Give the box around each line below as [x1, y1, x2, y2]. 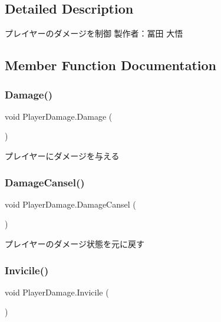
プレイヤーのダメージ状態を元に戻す [5, 237, 144, 249]
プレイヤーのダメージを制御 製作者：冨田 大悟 [5, 27, 183, 40]
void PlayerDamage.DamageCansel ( [5, 198, 136, 210]
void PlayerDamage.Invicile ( [5, 285, 109, 298]
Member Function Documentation [5, 56, 217, 74]
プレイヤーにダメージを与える [5, 149, 120, 162]
